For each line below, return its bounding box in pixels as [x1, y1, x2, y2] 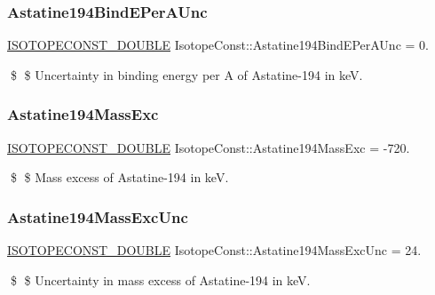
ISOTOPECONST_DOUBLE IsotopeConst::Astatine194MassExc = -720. [7, 138, 410, 156]
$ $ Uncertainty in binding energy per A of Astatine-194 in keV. [10, 65, 363, 84]
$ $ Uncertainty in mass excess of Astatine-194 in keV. [10, 270, 311, 289]
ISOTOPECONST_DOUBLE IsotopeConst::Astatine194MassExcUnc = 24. [7, 241, 422, 259]
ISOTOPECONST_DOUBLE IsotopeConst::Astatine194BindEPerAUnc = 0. [7, 36, 429, 54]
